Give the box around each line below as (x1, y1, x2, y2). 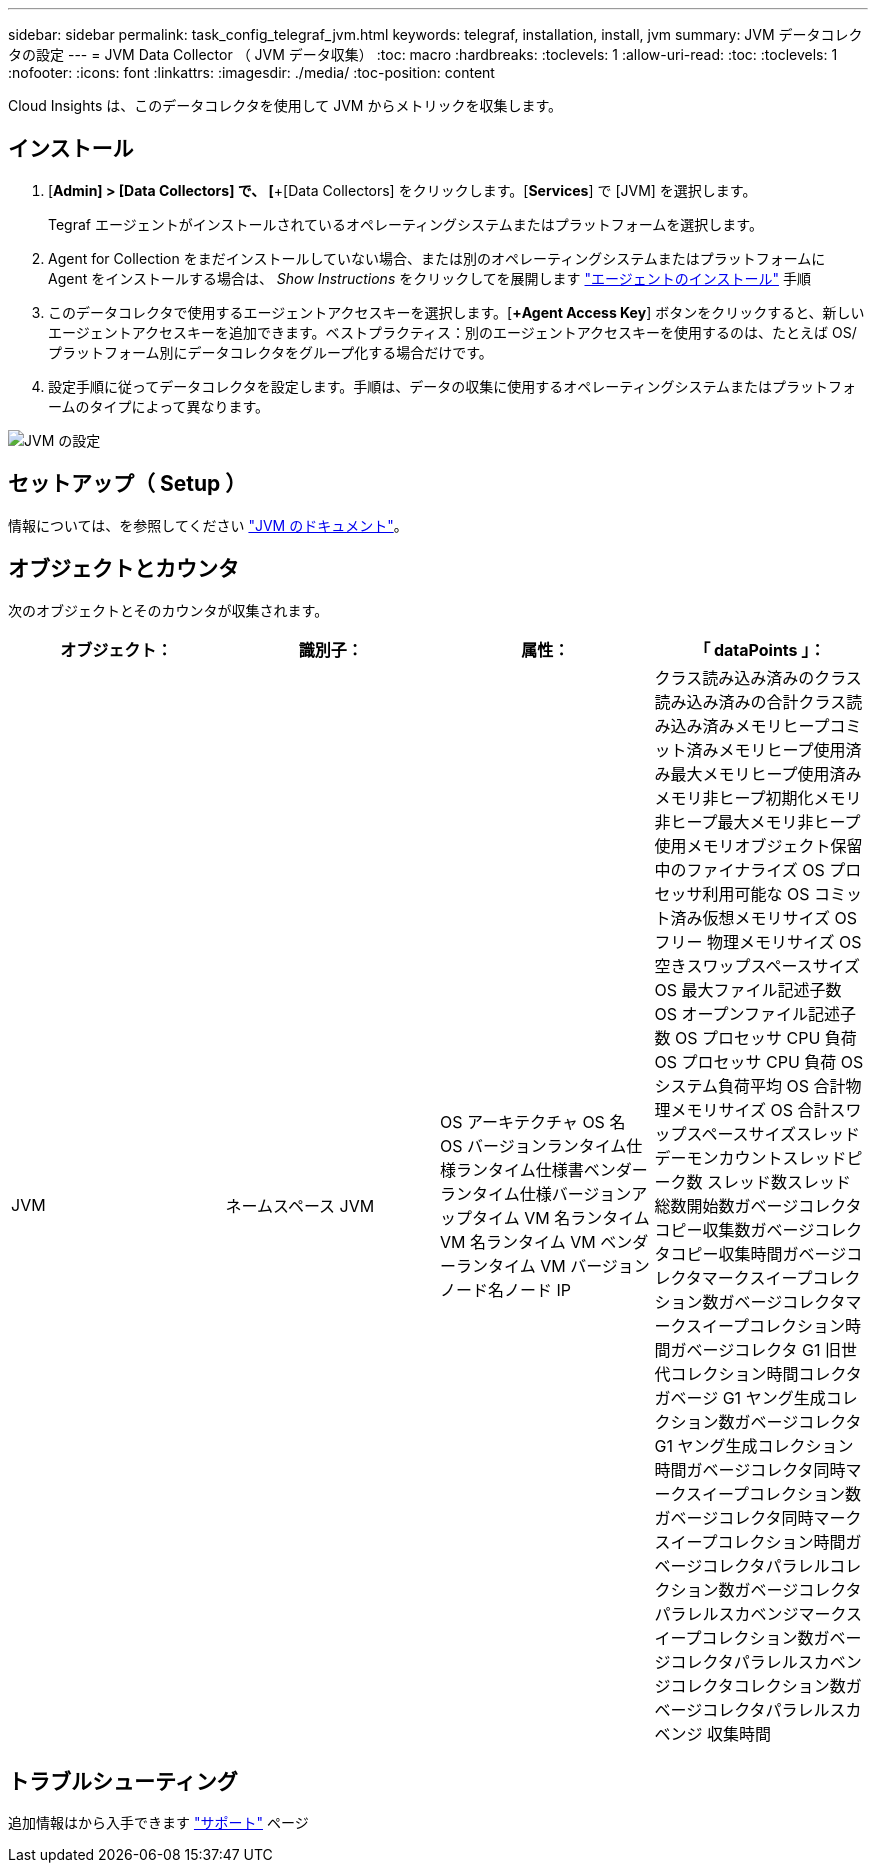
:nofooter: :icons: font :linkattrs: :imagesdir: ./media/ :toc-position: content (8, 64, 495, 81)
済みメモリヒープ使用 (686, 739, 846, 760)
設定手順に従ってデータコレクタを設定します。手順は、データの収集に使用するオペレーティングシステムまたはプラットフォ (48, 377, 857, 395)
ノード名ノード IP (440, 1279, 572, 1300)
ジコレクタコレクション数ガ (654, 1675, 862, 1696)
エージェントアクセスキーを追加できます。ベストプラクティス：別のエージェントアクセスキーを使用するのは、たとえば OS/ (48, 323, 857, 341)
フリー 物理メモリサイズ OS (654, 931, 862, 952)
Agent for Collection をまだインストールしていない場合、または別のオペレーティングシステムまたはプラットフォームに (48, 249, 826, 267)
